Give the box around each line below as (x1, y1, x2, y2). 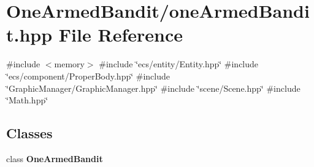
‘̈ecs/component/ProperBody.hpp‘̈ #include (6, 69, 170, 82)
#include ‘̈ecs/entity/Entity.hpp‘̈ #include (99, 58, 259, 70)
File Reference (58, 22, 183, 47)
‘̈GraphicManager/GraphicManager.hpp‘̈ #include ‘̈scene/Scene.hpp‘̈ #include (6, 81, 301, 94)
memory (54, 58, 85, 70)
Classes (6, 124, 53, 143)
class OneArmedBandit (6, 152, 103, 165)
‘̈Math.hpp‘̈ (6, 94, 48, 106)
